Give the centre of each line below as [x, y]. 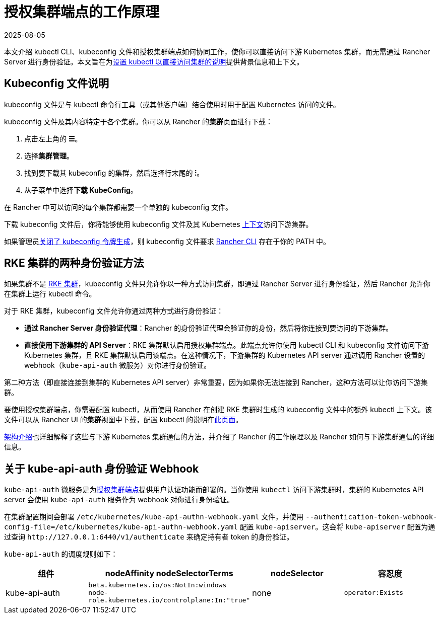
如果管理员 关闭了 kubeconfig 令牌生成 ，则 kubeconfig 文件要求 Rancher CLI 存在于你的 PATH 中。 [167, 241]
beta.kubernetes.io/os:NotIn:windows [158, 585]
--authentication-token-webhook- [371, 517]
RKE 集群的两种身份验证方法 [74, 263]
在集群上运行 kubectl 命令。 [50, 294]
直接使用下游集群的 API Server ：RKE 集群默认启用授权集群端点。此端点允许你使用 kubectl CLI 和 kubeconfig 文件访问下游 [227, 345]
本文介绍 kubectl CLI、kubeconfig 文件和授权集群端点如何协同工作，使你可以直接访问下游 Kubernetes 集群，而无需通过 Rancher [217, 51]
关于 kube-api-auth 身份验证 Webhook [102, 469]
